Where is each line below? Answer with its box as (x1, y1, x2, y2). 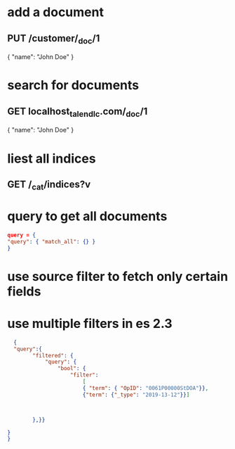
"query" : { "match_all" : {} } (7, 238, 96, 245)
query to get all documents (7, 208, 168, 224)
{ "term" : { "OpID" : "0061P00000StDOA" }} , (82, 384, 209, 391)
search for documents (7, 77, 140, 94)
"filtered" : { (32, 352, 74, 359)
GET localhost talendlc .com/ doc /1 (7, 105, 148, 119)
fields (7, 283, 41, 299)
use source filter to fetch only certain (7, 268, 229, 284)
